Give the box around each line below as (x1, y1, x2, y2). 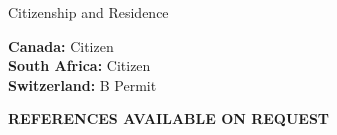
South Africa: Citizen (8, 55, 151, 76)
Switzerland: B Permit (8, 74, 157, 95)
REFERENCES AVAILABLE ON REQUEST (8, 108, 330, 129)
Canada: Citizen (8, 35, 114, 56)
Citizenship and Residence (8, 2, 169, 22)
